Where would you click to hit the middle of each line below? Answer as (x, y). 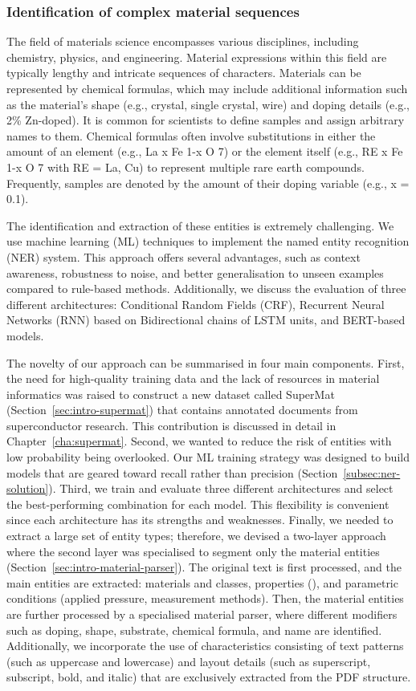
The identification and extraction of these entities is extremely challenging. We (200, 225)
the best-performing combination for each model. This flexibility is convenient (198, 504)
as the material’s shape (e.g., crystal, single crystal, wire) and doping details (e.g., (208, 104)
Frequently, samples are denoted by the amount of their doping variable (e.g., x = (208, 183)
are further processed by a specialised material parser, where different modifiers (202, 614)
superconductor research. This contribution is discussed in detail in (171, 425)
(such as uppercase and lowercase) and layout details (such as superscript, (189, 661)
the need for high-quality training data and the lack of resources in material (193, 378)
